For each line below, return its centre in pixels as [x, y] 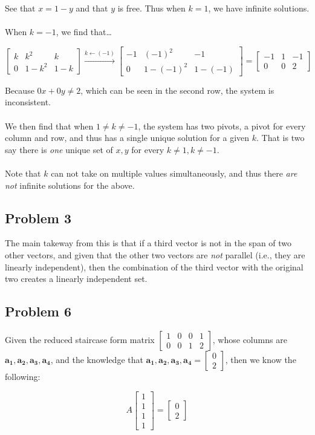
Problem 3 [38, 217]
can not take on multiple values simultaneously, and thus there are [174, 173]
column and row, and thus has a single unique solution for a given [127, 138]
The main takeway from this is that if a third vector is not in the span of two [148, 243]
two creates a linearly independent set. [76, 279]
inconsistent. [28, 102]
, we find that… [84, 32]
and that [92, 8]
